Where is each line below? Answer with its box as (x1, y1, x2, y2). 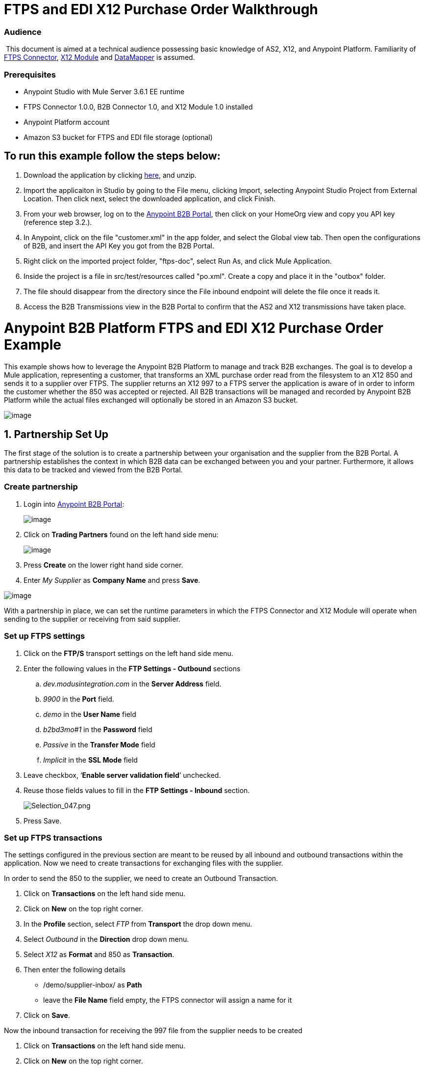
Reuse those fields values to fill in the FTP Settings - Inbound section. (24, 786, 250, 795)
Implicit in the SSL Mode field (43, 755, 138, 764)
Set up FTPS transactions (4, 832, 102, 843)
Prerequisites (4, 69, 56, 80)
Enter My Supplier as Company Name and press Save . (24, 576, 200, 584)
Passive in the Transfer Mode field (43, 740, 155, 749)
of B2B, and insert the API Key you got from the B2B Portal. (24, 241, 214, 250)
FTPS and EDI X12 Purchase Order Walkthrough (4, 1, 318, 18)
